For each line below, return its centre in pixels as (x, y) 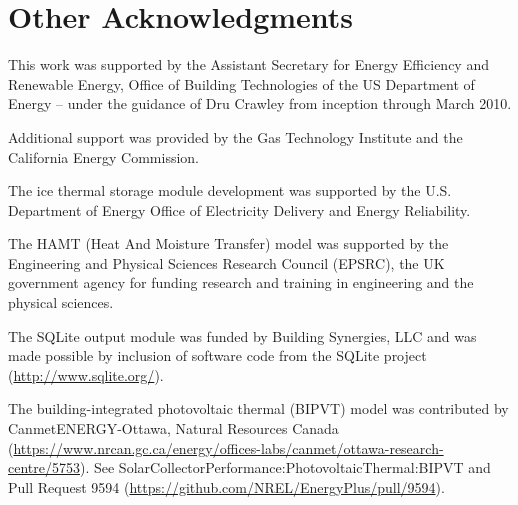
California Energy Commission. (104, 156)
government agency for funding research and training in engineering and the (241, 282)
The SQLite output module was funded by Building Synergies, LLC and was (242, 335)
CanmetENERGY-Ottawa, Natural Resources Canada (173, 428)
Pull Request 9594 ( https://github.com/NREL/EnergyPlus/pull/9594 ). (226, 486)
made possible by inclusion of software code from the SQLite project (217, 355)
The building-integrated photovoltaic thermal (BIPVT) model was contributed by (258, 408)
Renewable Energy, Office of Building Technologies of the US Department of (241, 83)
